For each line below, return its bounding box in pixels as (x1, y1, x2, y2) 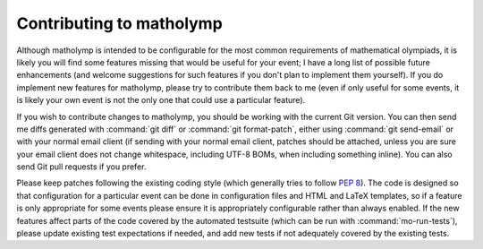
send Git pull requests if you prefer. (16, 161, 147, 172)
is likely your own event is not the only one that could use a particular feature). (16, 95, 306, 106)
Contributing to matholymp (16, 13, 223, 33)
